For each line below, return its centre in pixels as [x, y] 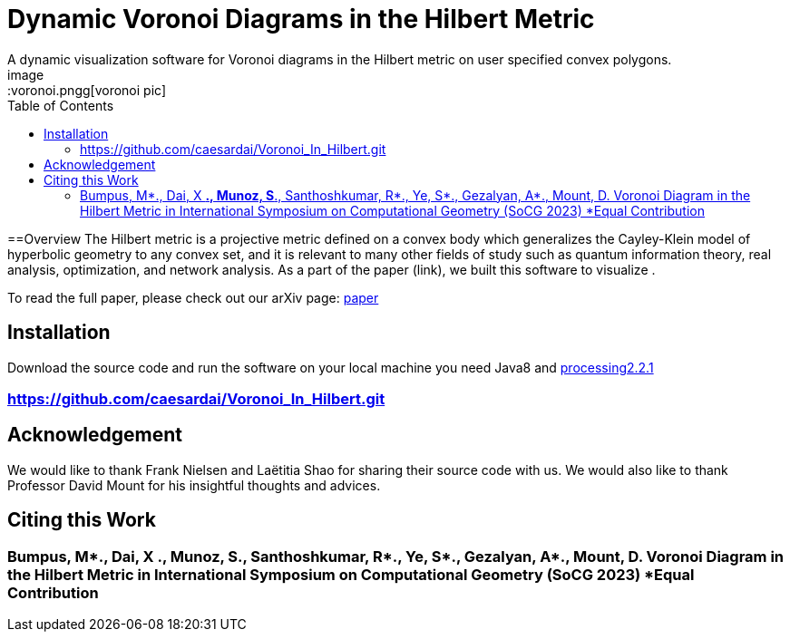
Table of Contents [61, 105]
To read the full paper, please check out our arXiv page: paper [193, 297]
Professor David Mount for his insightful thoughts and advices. [194, 485]
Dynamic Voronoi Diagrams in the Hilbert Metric [301, 19]
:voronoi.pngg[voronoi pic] [87, 90]
